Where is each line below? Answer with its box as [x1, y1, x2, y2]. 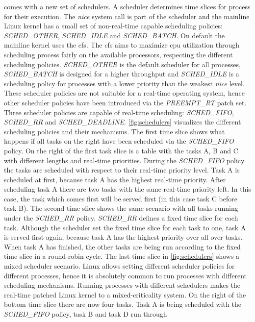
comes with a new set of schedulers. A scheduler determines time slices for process [4, 1, 251, 11]
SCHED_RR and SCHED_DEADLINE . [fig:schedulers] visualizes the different [4, 117, 241, 127]
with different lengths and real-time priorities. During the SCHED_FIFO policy [4, 155, 245, 165]
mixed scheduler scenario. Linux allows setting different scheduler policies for [4, 261, 235, 271]
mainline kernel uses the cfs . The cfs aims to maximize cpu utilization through [4, 40, 239, 50]
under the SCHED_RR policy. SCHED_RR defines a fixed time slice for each [4, 213, 238, 223]
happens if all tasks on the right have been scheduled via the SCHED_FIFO [4, 136, 234, 146]
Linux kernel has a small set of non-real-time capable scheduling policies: [4, 21, 223, 31]
